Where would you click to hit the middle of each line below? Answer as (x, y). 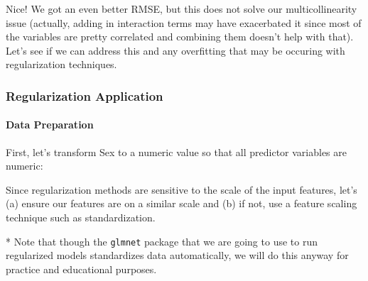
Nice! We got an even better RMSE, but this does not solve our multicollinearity (182, 9)
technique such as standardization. (81, 217)
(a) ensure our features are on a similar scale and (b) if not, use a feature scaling (182, 203)
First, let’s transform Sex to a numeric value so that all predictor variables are (176, 151)
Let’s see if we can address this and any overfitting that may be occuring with (175, 50)
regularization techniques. (61, 64)
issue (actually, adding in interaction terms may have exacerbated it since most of (184, 22)
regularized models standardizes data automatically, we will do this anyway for (177, 255)
